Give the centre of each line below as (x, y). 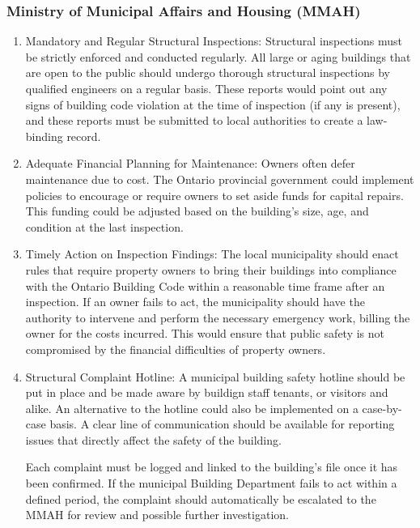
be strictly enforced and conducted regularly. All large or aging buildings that (218, 56)
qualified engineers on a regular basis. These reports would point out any (206, 88)
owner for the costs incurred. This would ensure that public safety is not (205, 333)
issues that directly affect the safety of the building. (153, 439)
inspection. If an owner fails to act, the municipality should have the (195, 302)
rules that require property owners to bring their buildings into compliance (211, 269)
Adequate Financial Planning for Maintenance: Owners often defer (190, 163)
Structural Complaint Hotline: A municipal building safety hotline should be (215, 376)
